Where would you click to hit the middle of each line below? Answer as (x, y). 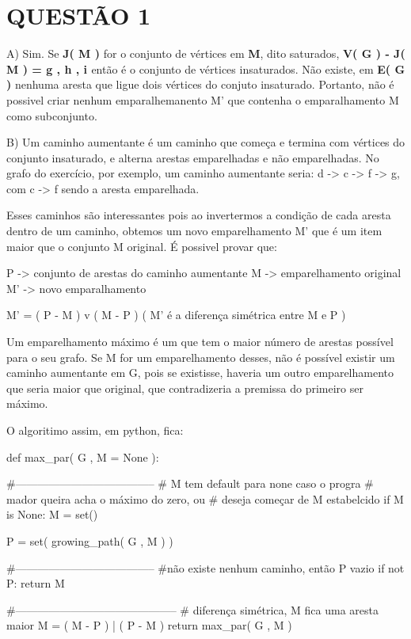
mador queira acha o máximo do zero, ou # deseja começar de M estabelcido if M (205, 498)
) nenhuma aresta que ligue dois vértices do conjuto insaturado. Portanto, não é (200, 84)
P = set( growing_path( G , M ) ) (90, 540)
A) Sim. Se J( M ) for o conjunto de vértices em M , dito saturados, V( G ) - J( (206, 53)
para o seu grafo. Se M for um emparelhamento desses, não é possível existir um (201, 357)
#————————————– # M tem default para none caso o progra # (190, 483)
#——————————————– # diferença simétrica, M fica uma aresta (193, 609)
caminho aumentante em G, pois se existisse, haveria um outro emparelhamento (200, 373)
